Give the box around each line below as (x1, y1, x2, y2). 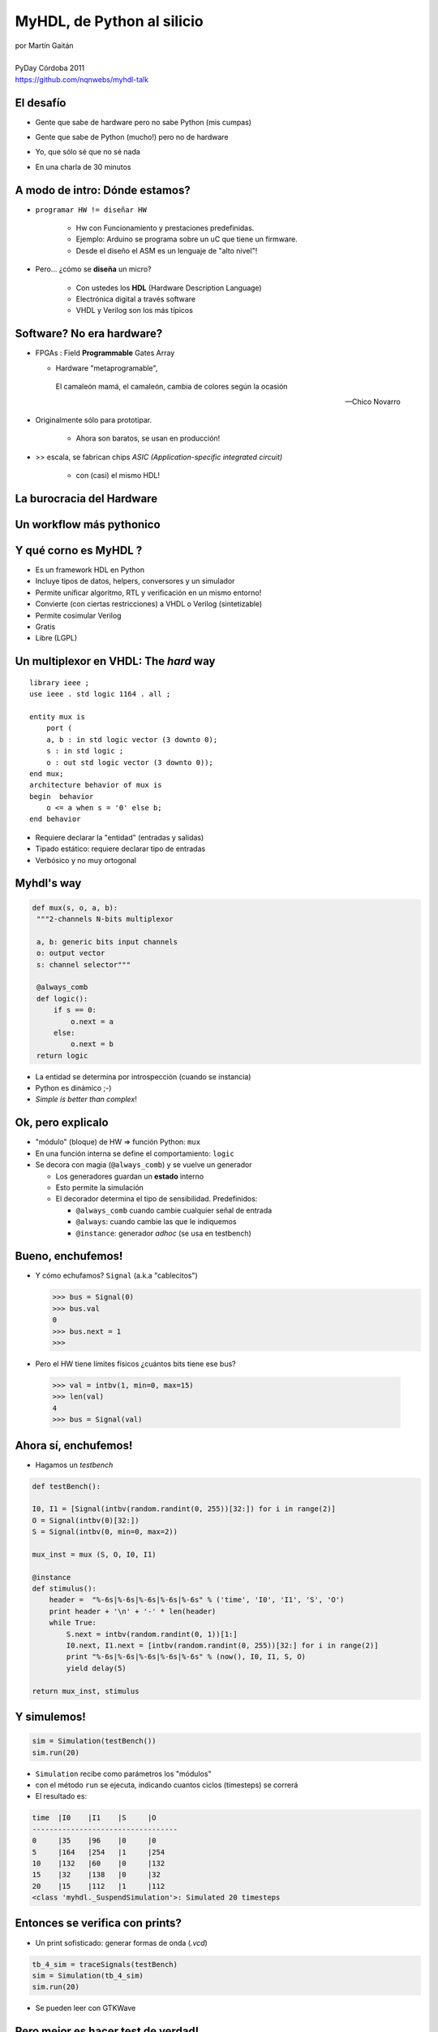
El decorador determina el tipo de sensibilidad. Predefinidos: (55, 1194, 258, 1204)
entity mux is (29, 712, 85, 721)
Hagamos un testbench (35, 1460, 114, 1470)
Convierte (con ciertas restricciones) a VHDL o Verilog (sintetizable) (35, 599, 263, 609)
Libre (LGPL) (35, 633, 78, 643)
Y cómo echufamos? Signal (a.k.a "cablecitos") (35, 1270, 198, 1280)
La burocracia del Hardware (15, 492, 158, 506)
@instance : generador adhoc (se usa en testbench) (75, 1228, 251, 1238)
